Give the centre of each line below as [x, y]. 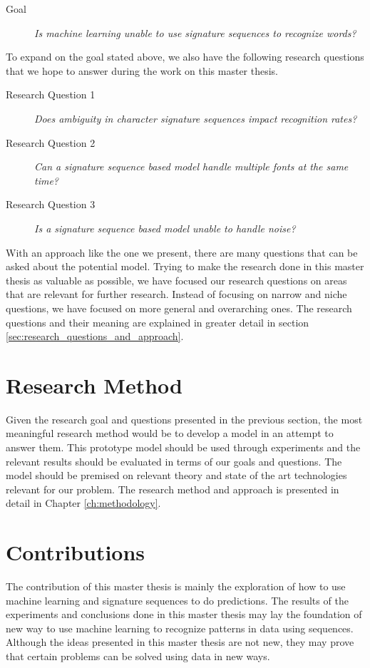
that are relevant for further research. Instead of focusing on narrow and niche [176, 294]
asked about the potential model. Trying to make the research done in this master [185, 266]
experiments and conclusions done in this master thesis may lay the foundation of [184, 614]
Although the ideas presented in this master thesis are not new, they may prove [180, 642]
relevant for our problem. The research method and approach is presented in [173, 489]
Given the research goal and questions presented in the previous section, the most [184, 419]
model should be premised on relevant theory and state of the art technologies [176, 475]
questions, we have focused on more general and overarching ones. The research [179, 308]
